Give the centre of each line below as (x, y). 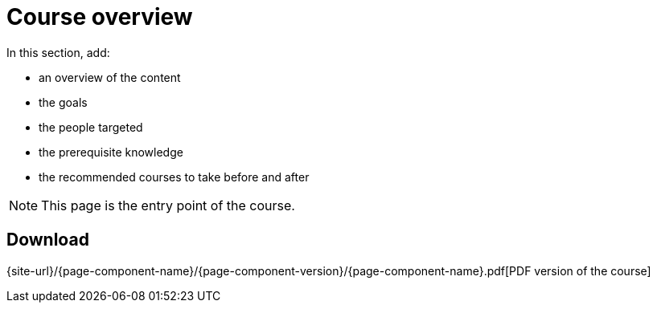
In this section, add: (58, 52)
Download (48, 240)
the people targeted (91, 127)
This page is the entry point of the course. (168, 205)
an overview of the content (110, 77)
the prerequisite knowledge (111, 152)
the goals (63, 102)
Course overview (100, 17)
